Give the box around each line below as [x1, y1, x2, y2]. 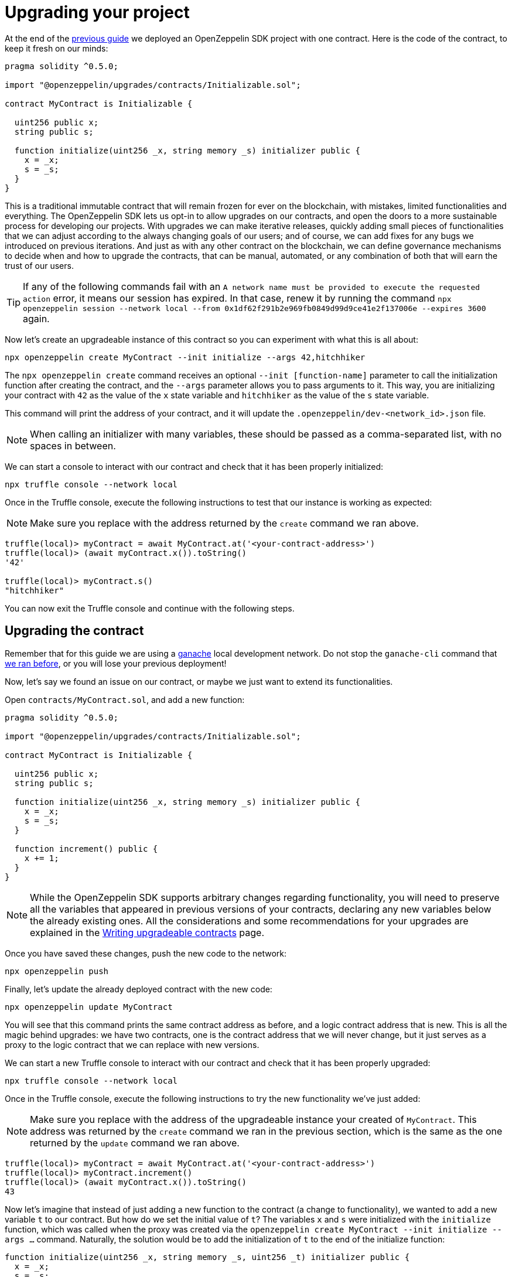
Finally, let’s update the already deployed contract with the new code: [5, 984, 272, 994]
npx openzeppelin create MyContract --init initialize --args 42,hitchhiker [5, 352, 366, 362]
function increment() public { [14, 844, 158, 853]
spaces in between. [30, 439, 116, 452]
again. [23, 312, 50, 325]
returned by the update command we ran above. [30, 1136, 240, 1149]
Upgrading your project [5, 2, 190, 22]
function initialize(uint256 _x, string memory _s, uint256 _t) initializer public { [5, 1252, 410, 1262]
